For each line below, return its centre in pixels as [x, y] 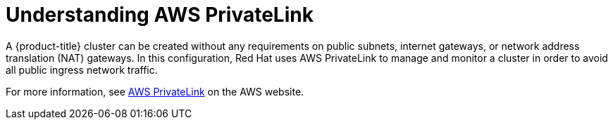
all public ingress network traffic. [82, 70]
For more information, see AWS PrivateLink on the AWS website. [155, 91]
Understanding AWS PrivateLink [160, 15]
